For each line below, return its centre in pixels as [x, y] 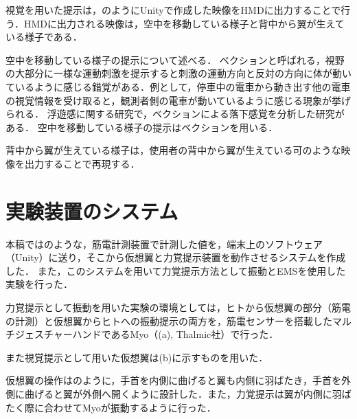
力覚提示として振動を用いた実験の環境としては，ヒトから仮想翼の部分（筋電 [178, 307]
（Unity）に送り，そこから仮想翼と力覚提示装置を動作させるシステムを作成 [176, 257]
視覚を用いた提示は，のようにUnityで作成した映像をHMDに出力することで [173, 10]
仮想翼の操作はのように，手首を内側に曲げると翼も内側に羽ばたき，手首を [173, 380]
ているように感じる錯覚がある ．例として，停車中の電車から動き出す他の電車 [178, 86]
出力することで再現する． [82, 163]
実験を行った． [39, 284]
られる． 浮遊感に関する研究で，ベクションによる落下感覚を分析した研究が [175, 114]
